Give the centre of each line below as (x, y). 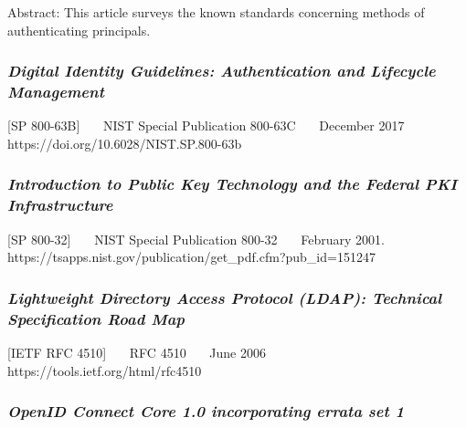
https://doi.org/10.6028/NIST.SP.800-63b (125, 143)
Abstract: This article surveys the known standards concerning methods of (216, 12)
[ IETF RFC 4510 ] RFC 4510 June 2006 (137, 352)
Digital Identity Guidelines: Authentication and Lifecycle (222, 71)
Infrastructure (60, 205)
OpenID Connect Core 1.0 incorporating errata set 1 (206, 411)
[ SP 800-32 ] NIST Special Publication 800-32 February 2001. (196, 239)
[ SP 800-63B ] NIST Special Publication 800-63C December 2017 (206, 125)
